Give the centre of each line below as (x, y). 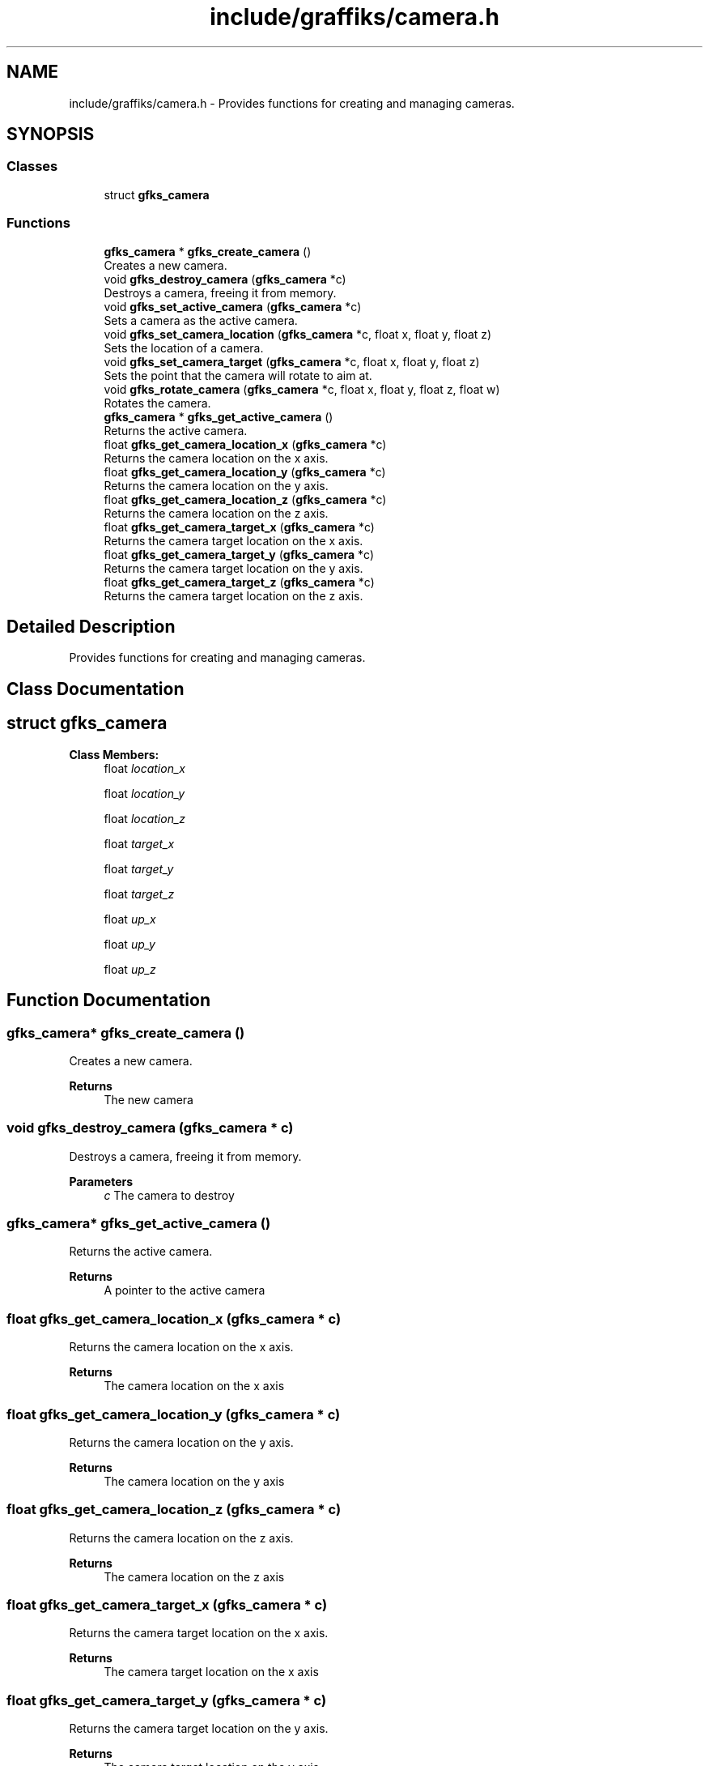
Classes (32, 166)
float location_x (144, 768)
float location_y (144, 793)
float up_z (130, 969)
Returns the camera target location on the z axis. (234, 595)
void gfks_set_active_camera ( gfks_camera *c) (233, 306)
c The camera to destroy (169, 1195)
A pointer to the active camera (185, 1290)
